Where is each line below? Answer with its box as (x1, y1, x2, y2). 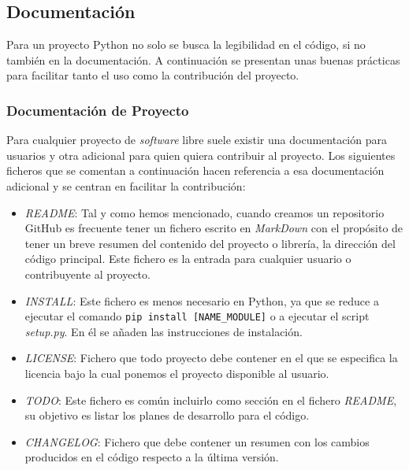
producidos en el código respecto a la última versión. (24, 449, 279, 465)
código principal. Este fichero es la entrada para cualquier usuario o (24, 250, 351, 267)
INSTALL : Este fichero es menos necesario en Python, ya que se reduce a (24, 292, 379, 309)
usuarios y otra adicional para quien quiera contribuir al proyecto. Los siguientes (6, 146, 396, 163)
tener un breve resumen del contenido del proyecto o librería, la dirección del (24, 235, 396, 251)
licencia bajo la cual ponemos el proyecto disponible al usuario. (24, 365, 329, 381)
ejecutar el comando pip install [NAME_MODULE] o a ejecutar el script (24, 308, 370, 324)
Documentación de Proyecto (6, 100, 189, 120)
